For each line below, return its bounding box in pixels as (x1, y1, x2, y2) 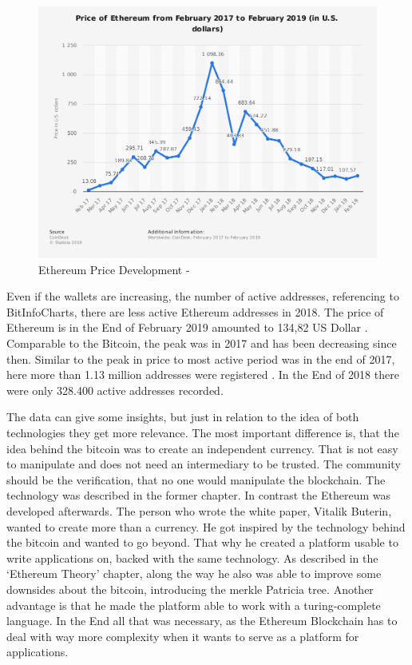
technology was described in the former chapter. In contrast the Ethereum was (6, 487, 390, 504)
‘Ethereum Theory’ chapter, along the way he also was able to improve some (6, 565, 382, 582)
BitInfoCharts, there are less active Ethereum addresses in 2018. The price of (6, 303, 384, 320)
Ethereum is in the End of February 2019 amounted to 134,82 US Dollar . (6, 319, 368, 336)
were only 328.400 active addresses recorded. (6, 381, 224, 398)
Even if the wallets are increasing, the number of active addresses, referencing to (6, 288, 399, 305)
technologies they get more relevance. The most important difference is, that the (6, 424, 399, 440)
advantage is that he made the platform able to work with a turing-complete (6, 596, 381, 613)
